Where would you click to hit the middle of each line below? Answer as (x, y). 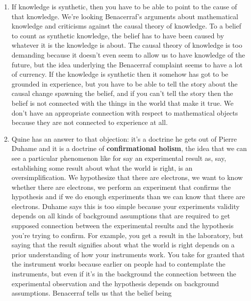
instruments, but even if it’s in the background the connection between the (124, 274)
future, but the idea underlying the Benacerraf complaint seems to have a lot (127, 64)
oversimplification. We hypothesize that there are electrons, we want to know (127, 177)
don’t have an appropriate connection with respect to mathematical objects (125, 112)
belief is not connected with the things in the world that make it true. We (123, 103)
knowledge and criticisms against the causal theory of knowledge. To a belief (126, 26)
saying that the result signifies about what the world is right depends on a (123, 245)
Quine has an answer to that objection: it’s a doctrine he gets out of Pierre (124, 138)
